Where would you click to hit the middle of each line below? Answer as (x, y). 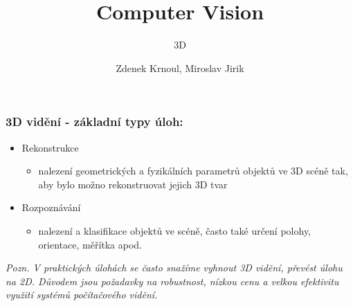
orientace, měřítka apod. (90, 244)
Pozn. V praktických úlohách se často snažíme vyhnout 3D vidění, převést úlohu (174, 268)
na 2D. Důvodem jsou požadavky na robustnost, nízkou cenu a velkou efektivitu (172, 281)
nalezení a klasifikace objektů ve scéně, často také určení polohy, (175, 230)
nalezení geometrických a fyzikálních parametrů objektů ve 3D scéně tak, (193, 171)
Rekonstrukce (50, 147)
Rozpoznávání (51, 207)
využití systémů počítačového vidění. (82, 295)
